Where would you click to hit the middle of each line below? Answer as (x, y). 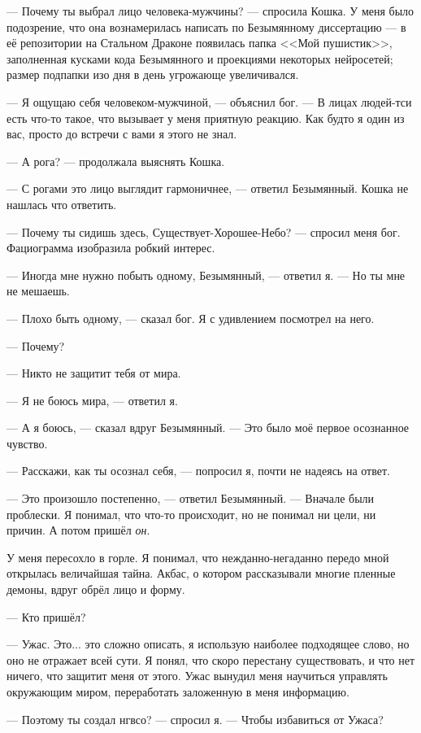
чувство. (27, 443)
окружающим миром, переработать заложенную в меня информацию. (178, 692)
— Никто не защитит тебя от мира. (94, 373)
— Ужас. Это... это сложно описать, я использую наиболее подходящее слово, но (208, 644)
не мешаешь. (38, 291)
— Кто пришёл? (46, 616)
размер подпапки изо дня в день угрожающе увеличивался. (153, 74)
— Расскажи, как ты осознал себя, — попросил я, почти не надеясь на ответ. (198, 471)
